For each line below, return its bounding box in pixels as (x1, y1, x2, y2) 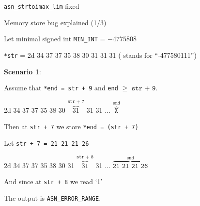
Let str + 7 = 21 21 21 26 (4, 137, 89, 148)
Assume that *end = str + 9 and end (4, 83, 118, 93)
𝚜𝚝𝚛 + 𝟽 (67, 99, 85, 104)
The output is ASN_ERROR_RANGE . (4, 192, 101, 203)
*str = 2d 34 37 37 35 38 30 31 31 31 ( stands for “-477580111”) (4, 50, 197, 60)
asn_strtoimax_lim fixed (4, 1, 79, 11)
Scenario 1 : (4, 66, 41, 76)
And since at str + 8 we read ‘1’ (4, 176, 103, 187)
